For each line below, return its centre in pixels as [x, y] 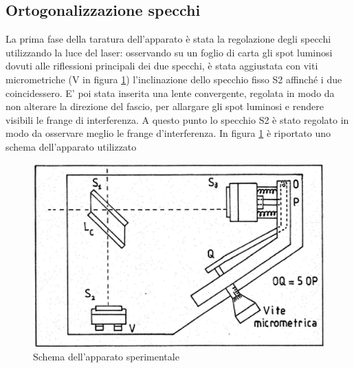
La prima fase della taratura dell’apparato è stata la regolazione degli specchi [168, 39]
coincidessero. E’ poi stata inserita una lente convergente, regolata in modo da [170, 93]
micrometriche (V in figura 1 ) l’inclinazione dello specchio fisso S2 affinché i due [174, 79]
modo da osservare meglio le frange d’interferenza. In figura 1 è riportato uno [168, 133]
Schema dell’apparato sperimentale [106, 356]
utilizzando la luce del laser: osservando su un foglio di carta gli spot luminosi [169, 52]
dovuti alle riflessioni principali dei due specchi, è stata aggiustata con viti [162, 66]
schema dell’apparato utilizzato [71, 146]
